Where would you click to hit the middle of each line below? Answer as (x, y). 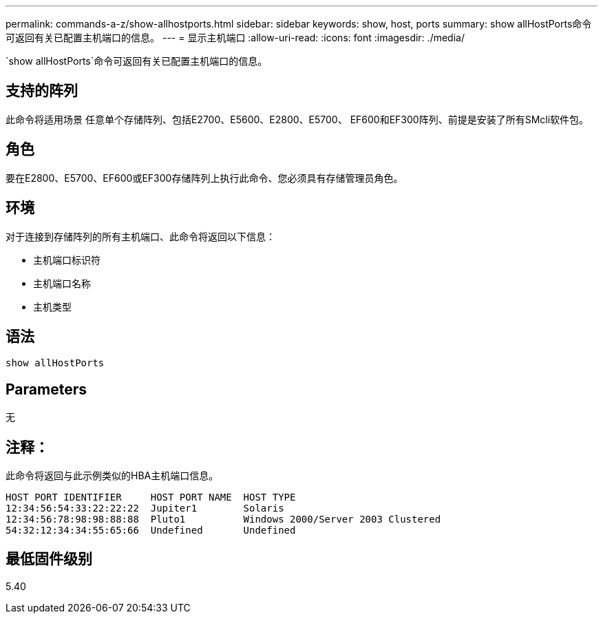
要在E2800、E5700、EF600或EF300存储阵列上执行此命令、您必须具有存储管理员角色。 (204, 178)
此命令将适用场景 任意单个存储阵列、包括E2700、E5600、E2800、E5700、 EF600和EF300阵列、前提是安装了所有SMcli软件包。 (297, 119)
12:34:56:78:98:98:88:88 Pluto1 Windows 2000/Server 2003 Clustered (223, 520)
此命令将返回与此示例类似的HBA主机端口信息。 (112, 476)
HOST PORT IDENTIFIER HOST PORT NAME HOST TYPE (151, 497)
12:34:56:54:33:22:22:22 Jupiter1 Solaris (145, 508)
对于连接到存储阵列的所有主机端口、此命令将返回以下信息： (140, 236)
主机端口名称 (62, 283)
